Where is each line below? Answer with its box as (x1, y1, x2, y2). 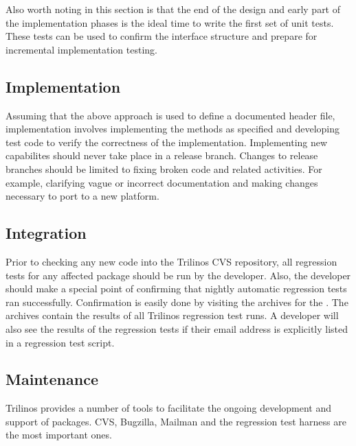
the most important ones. (5, 427, 112, 442)
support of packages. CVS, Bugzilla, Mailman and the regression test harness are (5, 414, 346, 428)
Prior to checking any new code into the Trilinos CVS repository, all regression (5, 254, 337, 268)
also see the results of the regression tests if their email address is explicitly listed (5, 321, 348, 336)
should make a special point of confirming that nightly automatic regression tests (5, 281, 347, 296)
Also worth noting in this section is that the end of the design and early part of (5, 2, 341, 16)
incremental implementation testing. (5, 42, 158, 56)
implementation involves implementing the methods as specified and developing (5, 121, 340, 136)
